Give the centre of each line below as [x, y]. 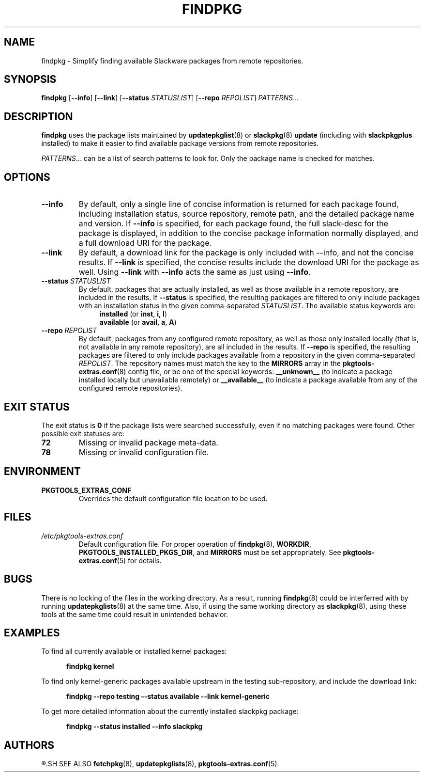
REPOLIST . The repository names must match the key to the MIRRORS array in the [210, 364]
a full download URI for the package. [145, 243]
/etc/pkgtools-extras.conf [82, 536]
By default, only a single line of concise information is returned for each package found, [239, 204]
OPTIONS [27, 177]
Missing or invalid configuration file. [144, 452]
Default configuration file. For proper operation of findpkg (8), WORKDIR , [195, 544]
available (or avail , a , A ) [138, 322]
